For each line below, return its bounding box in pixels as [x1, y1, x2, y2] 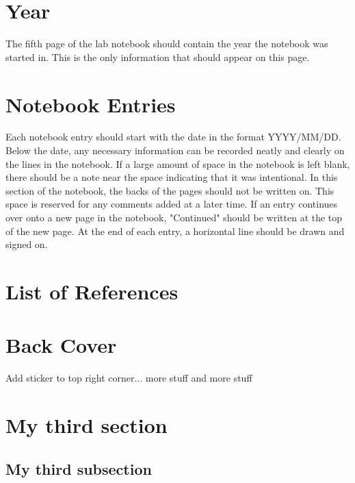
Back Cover [5, 331, 117, 359]
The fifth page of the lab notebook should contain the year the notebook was [5, 36, 328, 51]
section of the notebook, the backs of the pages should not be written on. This [5, 183, 334, 197]
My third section [5, 411, 168, 439]
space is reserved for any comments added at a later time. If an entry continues [5, 197, 338, 211]
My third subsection [5, 458, 152, 479]
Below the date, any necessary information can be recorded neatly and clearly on [5, 143, 345, 158]
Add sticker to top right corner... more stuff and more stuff [5, 371, 252, 385]
